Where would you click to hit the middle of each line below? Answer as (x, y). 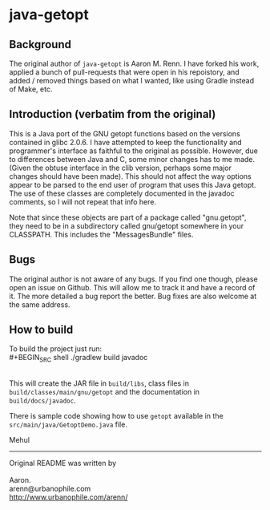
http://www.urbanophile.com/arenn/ (69, 497)
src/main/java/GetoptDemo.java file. (68, 425)
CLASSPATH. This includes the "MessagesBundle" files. (101, 234)
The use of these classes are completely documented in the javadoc (122, 193)
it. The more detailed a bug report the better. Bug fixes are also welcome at (133, 296)
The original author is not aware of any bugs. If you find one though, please (134, 279)
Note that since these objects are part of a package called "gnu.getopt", (128, 217)
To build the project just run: (56, 349)
